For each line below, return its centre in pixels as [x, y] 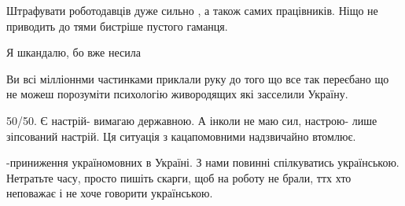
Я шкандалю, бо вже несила [74, 52]
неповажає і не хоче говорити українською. [110, 193]
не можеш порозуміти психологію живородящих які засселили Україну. [177, 94]
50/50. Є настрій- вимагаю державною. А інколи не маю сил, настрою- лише [192, 120]
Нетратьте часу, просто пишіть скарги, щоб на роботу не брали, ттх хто [179, 177]
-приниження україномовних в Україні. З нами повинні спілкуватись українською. [203, 162]
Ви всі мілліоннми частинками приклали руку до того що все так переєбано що [198, 78]
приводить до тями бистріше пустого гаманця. [117, 26]
